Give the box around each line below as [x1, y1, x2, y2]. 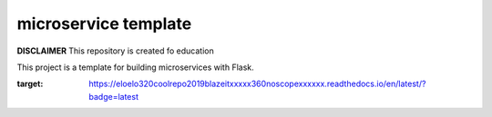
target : [16, 78, 44, 90]
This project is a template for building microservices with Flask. [16, 62, 254, 73]
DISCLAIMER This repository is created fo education [16, 45, 214, 56]
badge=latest [88, 91, 138, 102]
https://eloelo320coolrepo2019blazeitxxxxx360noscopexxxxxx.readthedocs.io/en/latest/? [88, 78, 426, 90]
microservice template [16, 14, 192, 34]
